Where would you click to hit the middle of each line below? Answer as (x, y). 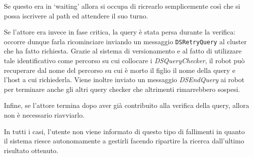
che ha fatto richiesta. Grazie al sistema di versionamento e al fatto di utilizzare (123, 51)
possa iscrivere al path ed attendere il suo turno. (76, 15)
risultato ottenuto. (31, 150)
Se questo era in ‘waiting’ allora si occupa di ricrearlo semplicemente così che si (122, 6)
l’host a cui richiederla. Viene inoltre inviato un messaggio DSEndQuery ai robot (124, 79)
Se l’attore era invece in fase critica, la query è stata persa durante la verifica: (120, 32)
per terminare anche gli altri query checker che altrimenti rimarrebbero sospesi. (122, 89)
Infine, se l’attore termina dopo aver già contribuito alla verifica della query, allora (126, 105)
